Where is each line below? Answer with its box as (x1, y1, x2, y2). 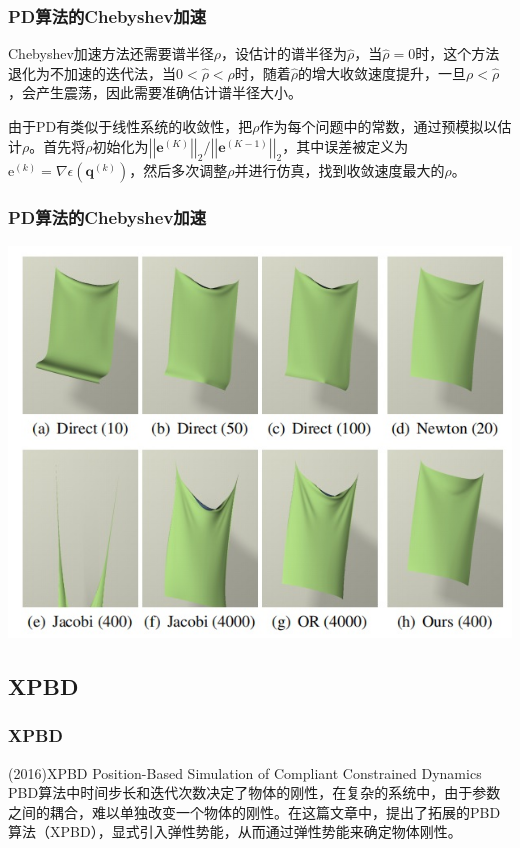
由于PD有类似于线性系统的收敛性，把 (8, 116, 253, 136)
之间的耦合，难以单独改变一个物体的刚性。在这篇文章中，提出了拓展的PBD (8, 801, 501, 822)
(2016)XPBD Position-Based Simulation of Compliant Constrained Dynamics (8, 762, 482, 783)
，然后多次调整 (129, 160, 228, 181)
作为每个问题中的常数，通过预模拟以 (259, 116, 498, 136)
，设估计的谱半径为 (221, 43, 348, 64)
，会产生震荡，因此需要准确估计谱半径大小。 (8, 82, 302, 103)
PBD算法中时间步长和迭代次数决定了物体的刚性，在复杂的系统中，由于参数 (8, 782, 501, 803)
